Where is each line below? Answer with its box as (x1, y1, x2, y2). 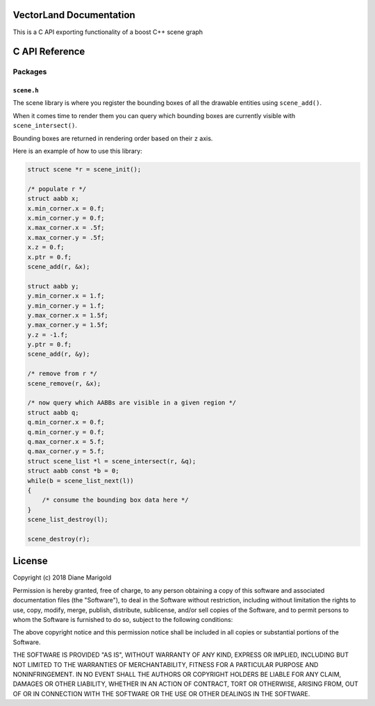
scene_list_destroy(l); (27, 516, 109, 524)
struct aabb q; (27, 409, 79, 416)
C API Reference (12, 46, 85, 58)
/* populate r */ (27, 185, 87, 192)
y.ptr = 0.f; (27, 340, 72, 349)
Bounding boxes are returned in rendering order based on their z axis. (12, 134, 213, 142)
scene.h (12, 87, 40, 95)
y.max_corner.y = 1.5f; (27, 321, 109, 329)
